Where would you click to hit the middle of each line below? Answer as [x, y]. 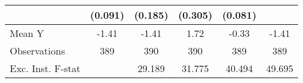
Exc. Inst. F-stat [45, 68]
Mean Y [27, 33]
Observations [37, 51]
